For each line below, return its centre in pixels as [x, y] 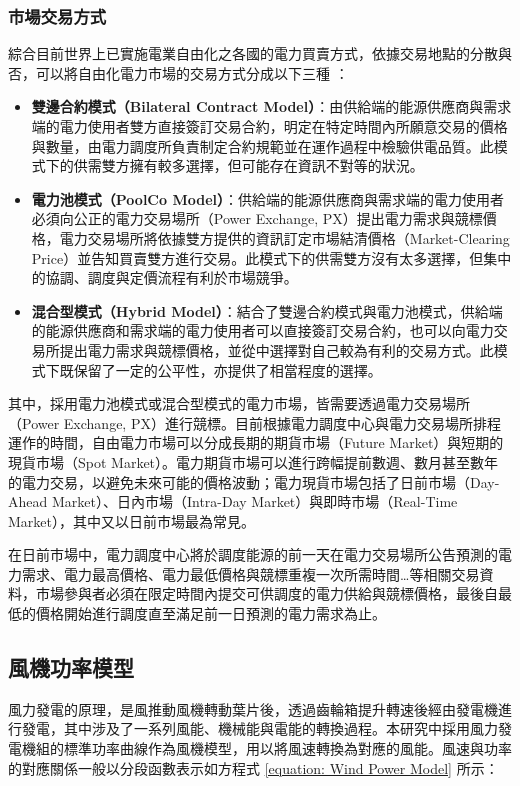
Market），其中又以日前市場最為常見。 [131, 520]
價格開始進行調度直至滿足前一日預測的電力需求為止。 [210, 613]
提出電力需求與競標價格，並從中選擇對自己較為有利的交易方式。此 [276, 349]
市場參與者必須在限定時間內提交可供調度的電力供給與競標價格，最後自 [266, 593]
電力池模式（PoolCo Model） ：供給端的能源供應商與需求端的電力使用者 [267, 198]
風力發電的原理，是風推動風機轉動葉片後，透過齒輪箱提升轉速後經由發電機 [253, 708]
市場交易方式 [57, 15]
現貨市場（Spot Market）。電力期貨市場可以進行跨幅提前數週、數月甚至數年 [253, 461]
